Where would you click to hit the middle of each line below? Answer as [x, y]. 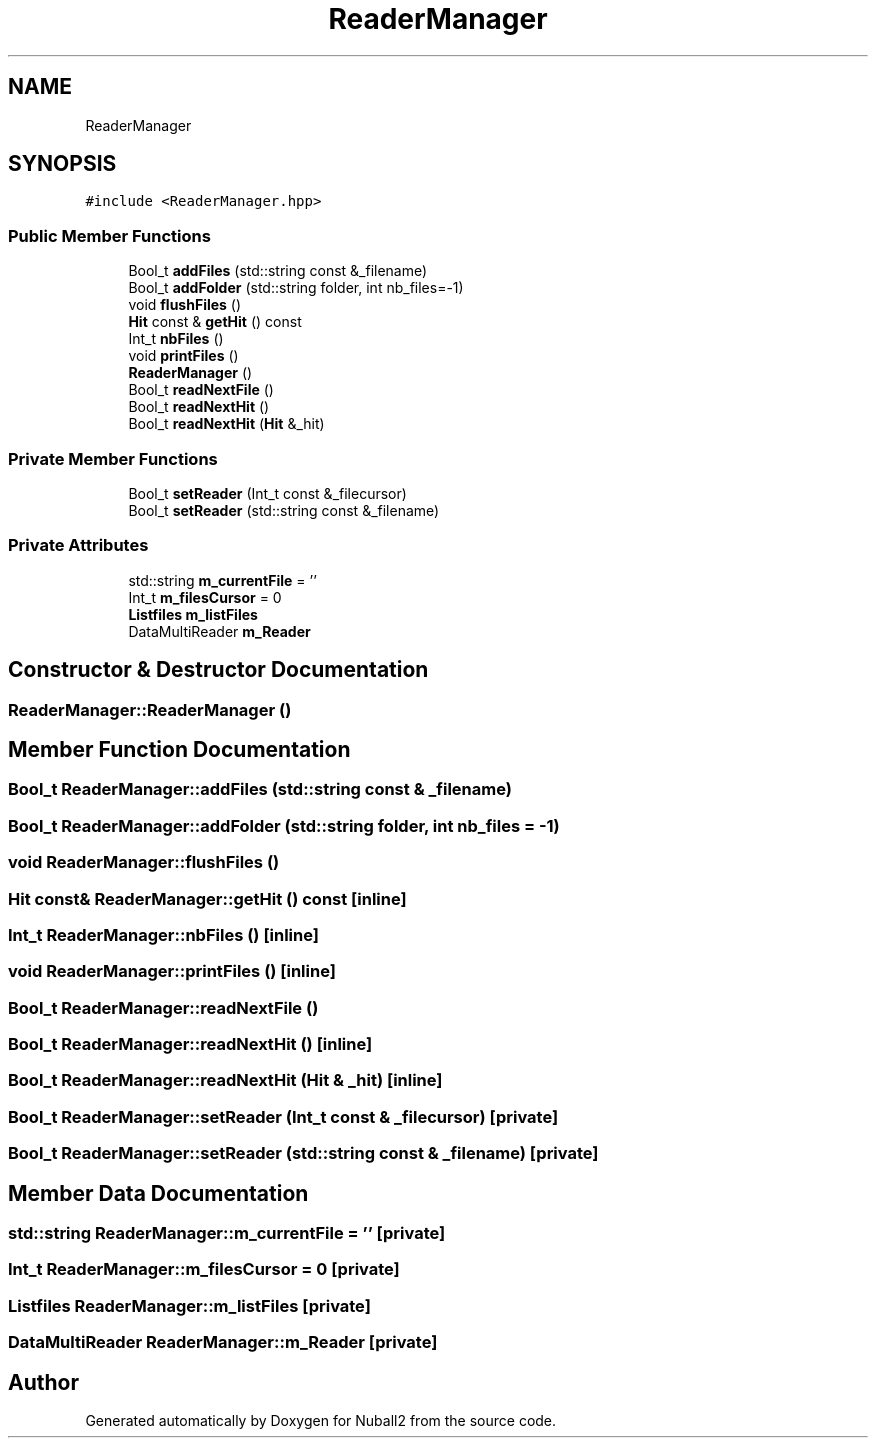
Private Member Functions [113, 458]
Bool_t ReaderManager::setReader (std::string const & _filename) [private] [303, 1153]
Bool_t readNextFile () [201, 390]
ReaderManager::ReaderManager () [150, 709]
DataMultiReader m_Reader [219, 631]
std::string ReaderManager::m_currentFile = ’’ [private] [227, 1232]
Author [43, 1382]
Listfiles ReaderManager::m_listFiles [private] [189, 1305]
